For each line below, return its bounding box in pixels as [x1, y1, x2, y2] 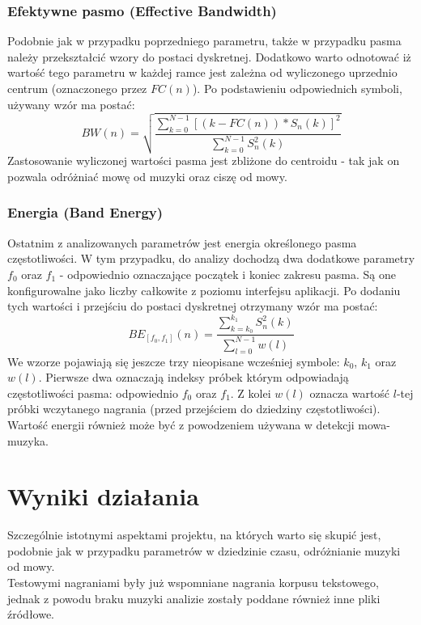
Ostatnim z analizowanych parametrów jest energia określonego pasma [7, 234, 357, 251]
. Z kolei [230, 384, 271, 401]
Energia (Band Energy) [7, 202, 164, 222]
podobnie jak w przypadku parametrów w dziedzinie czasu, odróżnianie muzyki [7, 542, 401, 559]
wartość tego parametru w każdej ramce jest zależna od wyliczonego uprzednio [7, 64, 398, 81]
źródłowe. [7, 606, 55, 623]
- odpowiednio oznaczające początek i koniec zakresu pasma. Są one [59, 265, 396, 282]
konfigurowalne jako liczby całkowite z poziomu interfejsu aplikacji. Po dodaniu [7, 281, 401, 298]
